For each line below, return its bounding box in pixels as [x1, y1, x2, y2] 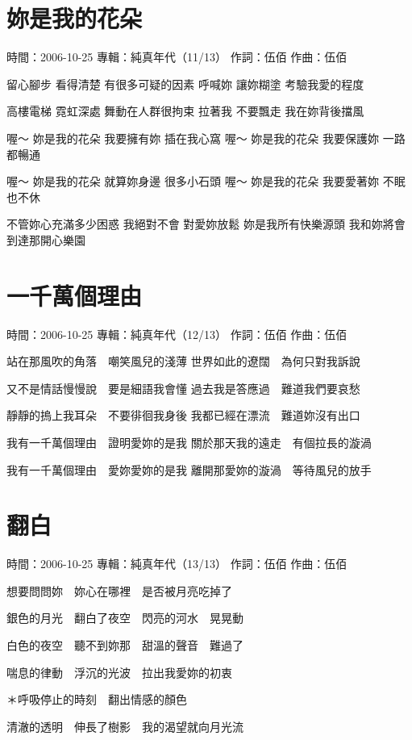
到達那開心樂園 [6, 231, 85, 248]
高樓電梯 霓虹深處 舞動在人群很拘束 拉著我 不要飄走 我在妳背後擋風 [6, 102, 364, 119]
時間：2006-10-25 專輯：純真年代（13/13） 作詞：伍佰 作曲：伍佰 [6, 555, 347, 572]
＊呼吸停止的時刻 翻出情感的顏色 [6, 691, 187, 708]
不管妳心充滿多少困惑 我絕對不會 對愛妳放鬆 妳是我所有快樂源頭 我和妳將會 [6, 215, 406, 232]
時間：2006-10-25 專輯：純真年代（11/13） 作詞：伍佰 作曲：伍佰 [6, 48, 347, 65]
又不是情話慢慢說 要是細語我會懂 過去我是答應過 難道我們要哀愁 [6, 379, 360, 396]
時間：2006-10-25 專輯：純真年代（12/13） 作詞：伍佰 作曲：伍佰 [6, 325, 347, 342]
